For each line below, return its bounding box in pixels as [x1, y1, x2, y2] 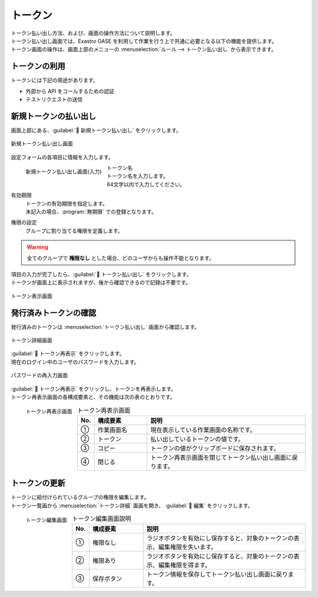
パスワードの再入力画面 [11, 372, 68, 379]
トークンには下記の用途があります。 [11, 77, 98, 84]
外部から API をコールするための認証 [25, 87, 115, 94]
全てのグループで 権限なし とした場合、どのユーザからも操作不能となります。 [26, 254, 214, 262]
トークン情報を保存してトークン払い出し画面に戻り [146, 570, 288, 579]
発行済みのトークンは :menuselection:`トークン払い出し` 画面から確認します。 [11, 323, 200, 330]
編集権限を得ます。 [158, 561, 211, 569]
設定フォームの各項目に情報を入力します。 [11, 153, 114, 160]
